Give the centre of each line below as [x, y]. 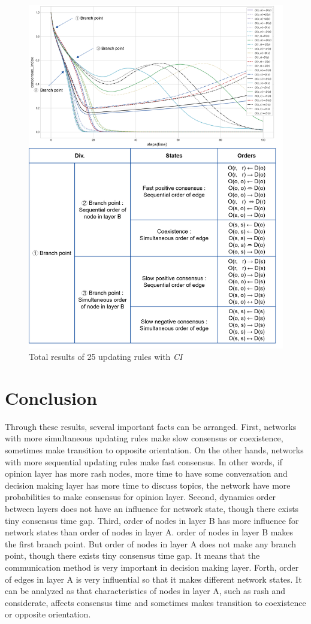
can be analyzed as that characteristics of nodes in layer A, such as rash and [145, 591]
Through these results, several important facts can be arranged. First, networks [151, 426]
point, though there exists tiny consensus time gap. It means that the [132, 555]
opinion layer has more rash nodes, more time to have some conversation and [146, 473]
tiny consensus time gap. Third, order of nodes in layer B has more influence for [152, 520]
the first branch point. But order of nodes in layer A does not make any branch [151, 543]
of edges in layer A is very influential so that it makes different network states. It [153, 579]
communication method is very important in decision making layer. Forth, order [152, 567]
